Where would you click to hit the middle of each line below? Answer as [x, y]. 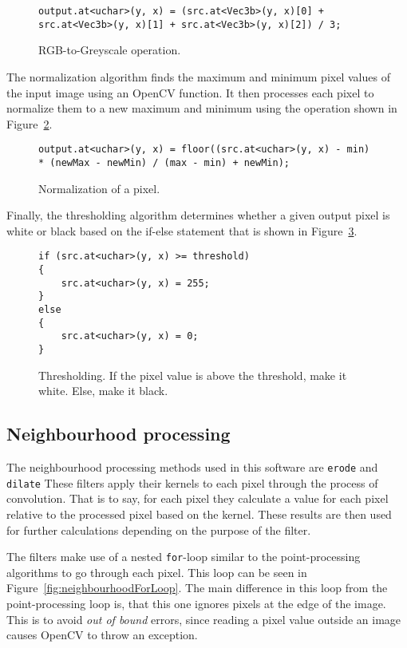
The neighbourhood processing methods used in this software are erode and [192, 467]
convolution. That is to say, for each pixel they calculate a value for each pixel [198, 498]
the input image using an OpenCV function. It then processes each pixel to [190, 92]
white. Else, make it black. [103, 391]
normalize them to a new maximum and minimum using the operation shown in [202, 108]
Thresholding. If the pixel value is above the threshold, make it [193, 375]
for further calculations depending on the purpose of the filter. [159, 529]
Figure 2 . [30, 123]
